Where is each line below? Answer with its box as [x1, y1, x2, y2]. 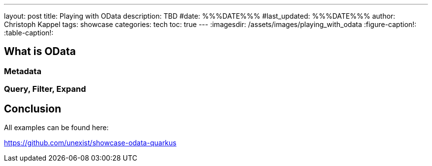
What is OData [4, 45, 76, 58]
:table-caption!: [4, 28, 54, 37]
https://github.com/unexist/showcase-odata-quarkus [4, 138, 177, 147]
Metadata [4, 66, 41, 76]
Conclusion [4, 102, 62, 115]
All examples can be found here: [4, 123, 109, 132]
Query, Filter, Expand [4, 84, 86, 94]
